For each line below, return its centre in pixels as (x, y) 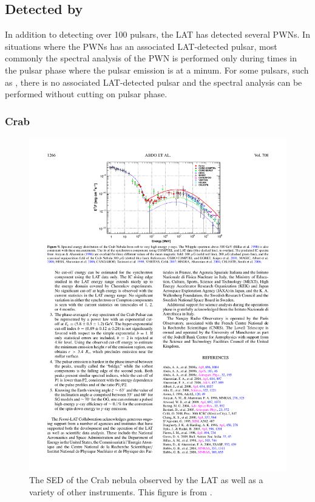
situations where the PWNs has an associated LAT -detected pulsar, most (141, 46)
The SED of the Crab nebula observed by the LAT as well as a (146, 480)
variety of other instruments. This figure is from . (121, 492)
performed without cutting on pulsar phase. (86, 94)
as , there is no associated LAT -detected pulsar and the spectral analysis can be (154, 82)
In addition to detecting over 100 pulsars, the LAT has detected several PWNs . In (157, 34)
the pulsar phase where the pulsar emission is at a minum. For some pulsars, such (157, 70)
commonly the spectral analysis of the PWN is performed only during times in (151, 58)
